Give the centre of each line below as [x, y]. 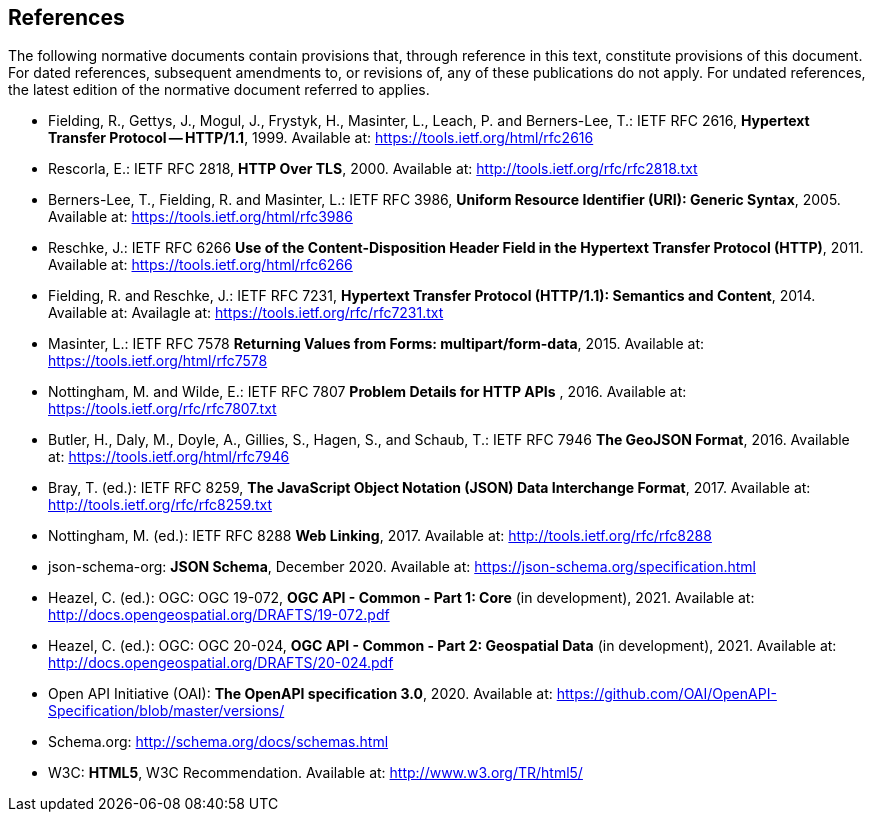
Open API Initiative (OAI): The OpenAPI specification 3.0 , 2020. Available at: [300, 694]
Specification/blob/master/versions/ [166, 711]
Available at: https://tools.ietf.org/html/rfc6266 [200, 265]
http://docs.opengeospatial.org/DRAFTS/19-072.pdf [219, 615]
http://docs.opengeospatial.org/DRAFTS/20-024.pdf [221, 663]
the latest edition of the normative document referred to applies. [219, 90]
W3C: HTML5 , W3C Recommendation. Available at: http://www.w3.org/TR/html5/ [315, 773]
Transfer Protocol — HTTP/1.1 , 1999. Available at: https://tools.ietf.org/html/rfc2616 [321, 138]
